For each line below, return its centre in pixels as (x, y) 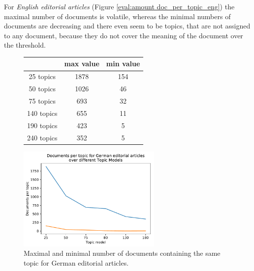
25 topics (42, 76)
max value (82, 64)
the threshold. (25, 45)
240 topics (42, 137)
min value (123, 64)
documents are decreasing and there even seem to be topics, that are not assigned (127, 26)
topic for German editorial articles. (76, 262)
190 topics (42, 125)
